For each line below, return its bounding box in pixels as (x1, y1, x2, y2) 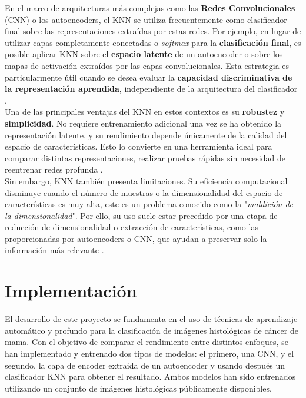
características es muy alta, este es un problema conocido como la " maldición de (5, 198, 294, 210)
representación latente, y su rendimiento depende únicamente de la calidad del (5, 128, 287, 141)
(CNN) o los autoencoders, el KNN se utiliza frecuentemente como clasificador (5, 13, 287, 25)
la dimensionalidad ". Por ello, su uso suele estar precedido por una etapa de (5, 209, 278, 221)
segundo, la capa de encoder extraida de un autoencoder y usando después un (5, 359, 285, 371)
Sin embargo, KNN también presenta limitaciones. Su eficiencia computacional (5, 174, 288, 187)
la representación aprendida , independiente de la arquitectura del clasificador (5, 82, 298, 95)
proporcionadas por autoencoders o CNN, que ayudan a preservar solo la (5, 232, 267, 244)
